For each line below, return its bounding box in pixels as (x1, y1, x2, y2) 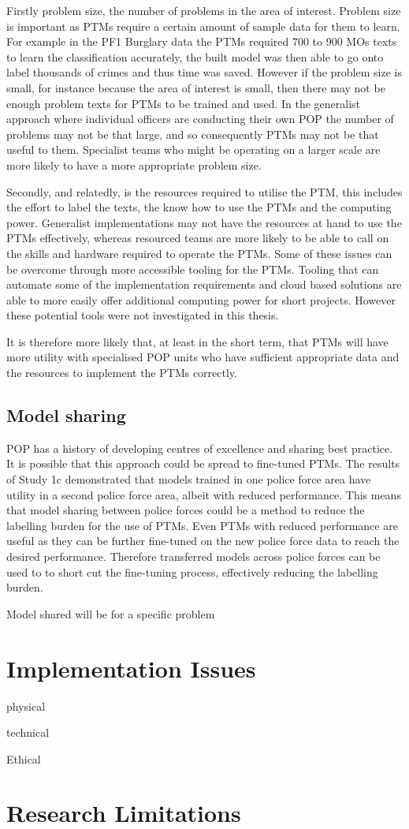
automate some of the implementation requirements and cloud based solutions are (6, 276, 402, 293)
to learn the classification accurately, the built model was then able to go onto (6, 48, 384, 65)
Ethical (6, 750, 41, 767)
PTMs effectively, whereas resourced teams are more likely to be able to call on (6, 230, 389, 246)
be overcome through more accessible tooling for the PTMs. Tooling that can (6, 260, 379, 277)
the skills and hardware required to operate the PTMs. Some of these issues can (6, 245, 392, 261)
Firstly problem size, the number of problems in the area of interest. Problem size (6, 2, 401, 18)
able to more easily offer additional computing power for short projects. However (6, 291, 396, 308)
